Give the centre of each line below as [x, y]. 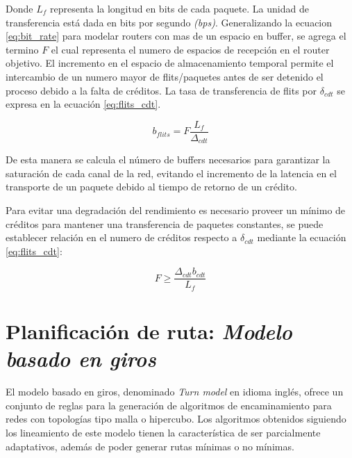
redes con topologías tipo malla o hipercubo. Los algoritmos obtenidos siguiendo [176, 419]
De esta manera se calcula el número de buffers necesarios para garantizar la [168, 160]
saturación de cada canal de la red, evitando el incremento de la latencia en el [171, 173]
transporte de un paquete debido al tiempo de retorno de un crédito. [151, 187]
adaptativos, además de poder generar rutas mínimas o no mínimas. [150, 446]
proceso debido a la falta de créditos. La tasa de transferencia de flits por [161, 90]
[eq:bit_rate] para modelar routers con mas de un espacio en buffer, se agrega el [176, 36]
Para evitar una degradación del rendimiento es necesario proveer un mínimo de [176, 210]
